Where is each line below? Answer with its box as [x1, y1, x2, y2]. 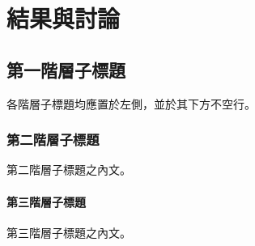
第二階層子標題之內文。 [6, 161, 131, 178]
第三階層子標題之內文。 [6, 223, 131, 240]
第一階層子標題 [6, 57, 125, 82]
